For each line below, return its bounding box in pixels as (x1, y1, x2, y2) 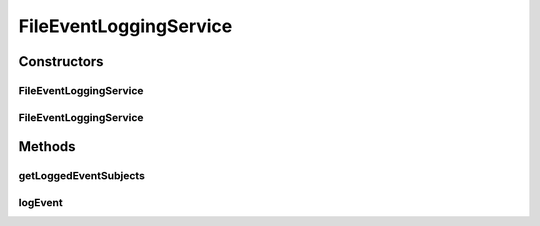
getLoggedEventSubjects (18, 169, 145, 183)
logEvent (18, 195, 64, 209)
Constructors (18, 53, 104, 70)
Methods (18, 138, 76, 155)
